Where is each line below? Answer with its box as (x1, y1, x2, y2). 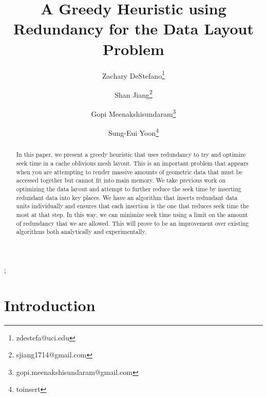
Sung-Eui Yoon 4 (108, 126, 159, 138)
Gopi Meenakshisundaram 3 (91, 107, 176, 119)
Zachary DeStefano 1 (102, 68, 165, 81)
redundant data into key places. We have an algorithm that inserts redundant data (16, 193, 238, 202)
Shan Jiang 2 (115, 87, 152, 100)
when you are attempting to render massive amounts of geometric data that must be (16, 167, 243, 176)
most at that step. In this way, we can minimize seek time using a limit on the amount (16, 210, 248, 219)
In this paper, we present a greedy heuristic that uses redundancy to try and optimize (16, 150, 246, 159)
